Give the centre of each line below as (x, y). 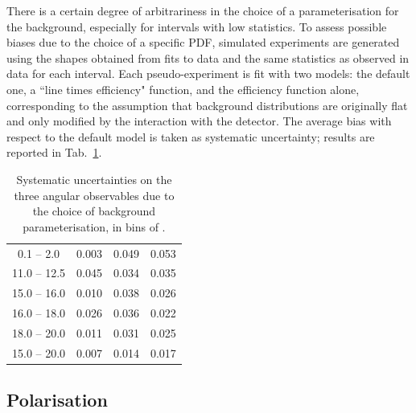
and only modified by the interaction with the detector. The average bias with (199, 121)
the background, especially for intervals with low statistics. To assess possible (197, 26)
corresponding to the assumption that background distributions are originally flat (207, 105)
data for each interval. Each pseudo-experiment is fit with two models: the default (208, 74)
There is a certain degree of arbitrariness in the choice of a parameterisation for (203, 10)
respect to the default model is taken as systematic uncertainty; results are (191, 136)
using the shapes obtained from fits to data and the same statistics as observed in (208, 57)
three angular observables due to (94, 195)
